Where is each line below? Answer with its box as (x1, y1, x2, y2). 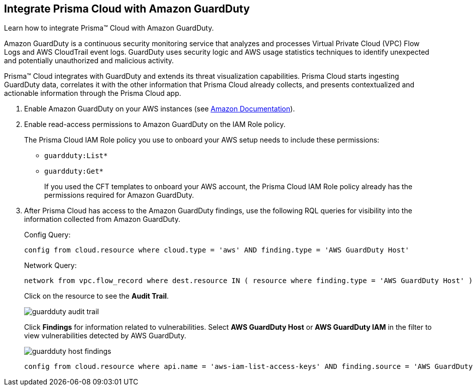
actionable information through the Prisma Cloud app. (4, 89, 181, 98)
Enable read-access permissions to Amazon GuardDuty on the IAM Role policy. (24, 120, 286, 129)
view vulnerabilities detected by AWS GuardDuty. (24, 331, 186, 340)
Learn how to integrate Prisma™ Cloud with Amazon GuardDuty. (4, 24, 214, 33)
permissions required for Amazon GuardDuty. (44, 191, 194, 200)
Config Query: (24, 230, 71, 239)
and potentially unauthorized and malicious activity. (4, 56, 174, 65)
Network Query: (24, 261, 77, 270)
